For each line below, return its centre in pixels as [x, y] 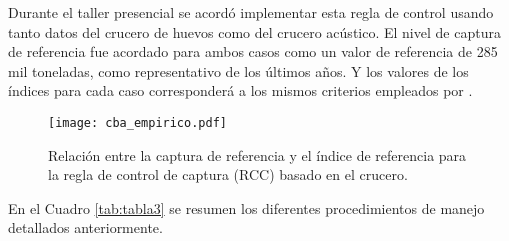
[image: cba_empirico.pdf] [137, 122]
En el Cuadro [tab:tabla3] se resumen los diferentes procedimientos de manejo [246, 207]
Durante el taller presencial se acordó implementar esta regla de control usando [251, 12]
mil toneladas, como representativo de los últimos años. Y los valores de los [238, 70]
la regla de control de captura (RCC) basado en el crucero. [228, 174]
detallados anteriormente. [85, 227]
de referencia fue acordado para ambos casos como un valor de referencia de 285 [253, 51]
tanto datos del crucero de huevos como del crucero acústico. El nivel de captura [254, 31]
